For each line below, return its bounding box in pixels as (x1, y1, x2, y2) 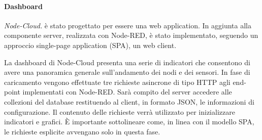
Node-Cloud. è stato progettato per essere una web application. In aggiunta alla (4, 20, 251, 30)
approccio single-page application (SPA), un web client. (4, 39, 177, 50)
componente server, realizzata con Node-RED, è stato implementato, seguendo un (4, 30, 258, 40)
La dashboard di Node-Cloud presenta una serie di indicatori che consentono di (4, 57, 250, 67)
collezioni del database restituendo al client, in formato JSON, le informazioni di (4, 96, 254, 107)
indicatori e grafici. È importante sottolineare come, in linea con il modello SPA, (4, 116, 254, 127)
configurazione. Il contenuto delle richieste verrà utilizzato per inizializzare (4, 106, 235, 117)
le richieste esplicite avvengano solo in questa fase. (4, 126, 160, 136)
